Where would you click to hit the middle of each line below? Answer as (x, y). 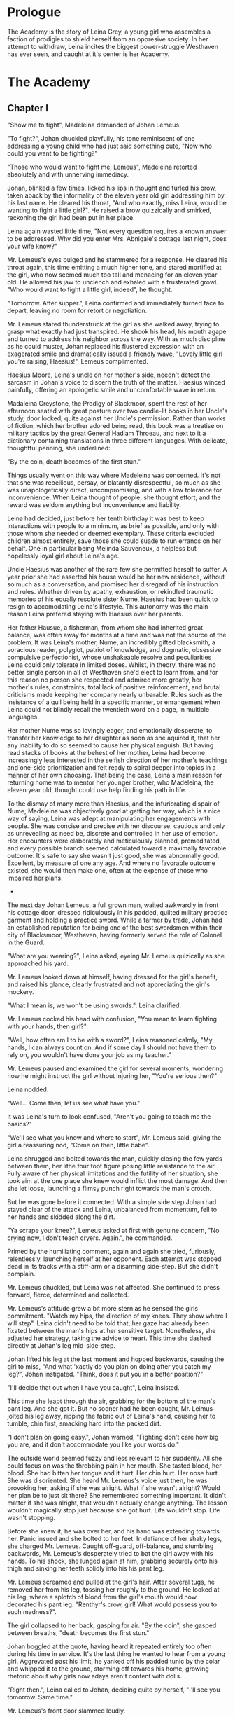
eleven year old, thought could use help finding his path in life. (97, 789)
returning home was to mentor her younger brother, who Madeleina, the (111, 782)
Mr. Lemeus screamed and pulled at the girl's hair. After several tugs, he (111, 1582)
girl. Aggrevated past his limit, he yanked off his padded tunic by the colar (114, 1661)
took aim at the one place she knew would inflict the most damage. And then (117, 1180)
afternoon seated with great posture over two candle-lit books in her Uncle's (117, 411)
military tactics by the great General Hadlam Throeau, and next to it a (107, 433)
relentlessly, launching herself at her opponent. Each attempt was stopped (114, 1259)
